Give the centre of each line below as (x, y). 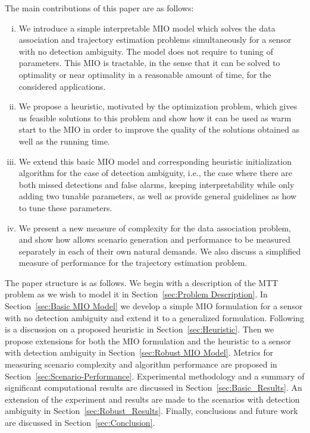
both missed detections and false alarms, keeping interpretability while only (156, 184)
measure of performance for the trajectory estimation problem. (133, 263)
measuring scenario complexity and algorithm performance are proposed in (141, 364)
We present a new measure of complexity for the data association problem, (155, 228)
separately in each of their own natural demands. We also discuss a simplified (160, 251)
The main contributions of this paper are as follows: (99, 8)
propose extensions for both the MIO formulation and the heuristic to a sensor (148, 341)
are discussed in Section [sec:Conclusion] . (80, 422)
